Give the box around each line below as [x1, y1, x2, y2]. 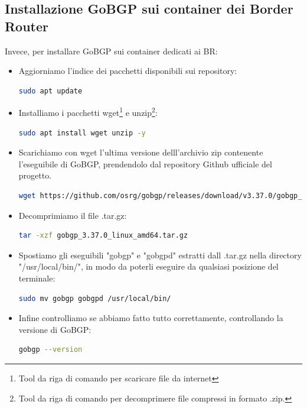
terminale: [18, 271, 55, 284]
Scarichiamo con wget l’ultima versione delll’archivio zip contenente [18, 146, 263, 158]
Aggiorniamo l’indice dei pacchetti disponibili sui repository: [18, 64, 237, 77]
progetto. [18, 169, 52, 182]
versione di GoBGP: [18, 323, 92, 335]
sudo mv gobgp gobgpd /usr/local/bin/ [18, 294, 171, 303]
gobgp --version [18, 345, 83, 354]
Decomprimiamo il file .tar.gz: [18, 209, 127, 221]
